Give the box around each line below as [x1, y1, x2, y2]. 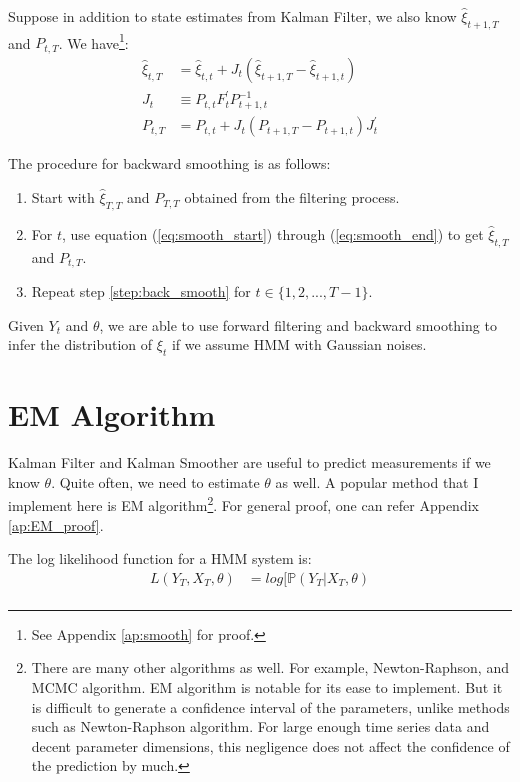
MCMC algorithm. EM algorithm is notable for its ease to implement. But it [31, 677, 503, 698]
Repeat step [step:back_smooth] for [31, 281, 251, 302]
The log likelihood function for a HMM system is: [8, 548, 312, 569]
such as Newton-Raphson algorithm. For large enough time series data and [31, 716, 490, 737]
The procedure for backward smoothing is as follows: [8, 153, 331, 174]
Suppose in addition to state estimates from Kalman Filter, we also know [8, 6, 457, 26]
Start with [31, 187, 95, 208]
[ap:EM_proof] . [8, 514, 104, 535]
